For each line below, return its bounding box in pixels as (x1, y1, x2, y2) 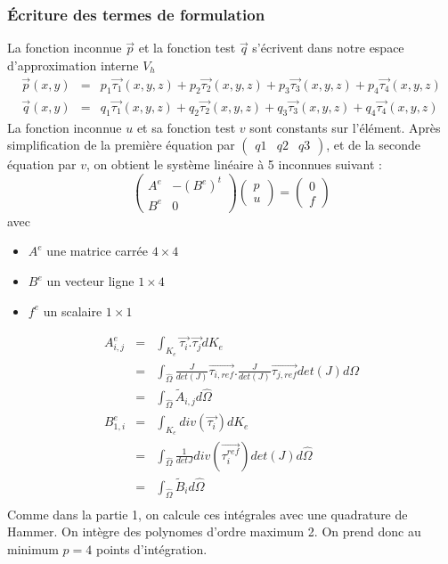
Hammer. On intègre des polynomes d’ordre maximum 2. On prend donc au (7, 522, 421, 541)
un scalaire (43, 301, 102, 320)
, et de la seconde (326, 135, 420, 154)
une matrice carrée (46, 241, 148, 260)
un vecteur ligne (46, 272, 134, 290)
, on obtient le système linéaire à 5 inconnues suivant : (86, 155, 382, 174)
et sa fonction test (136, 118, 236, 136)
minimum (7, 539, 59, 558)
